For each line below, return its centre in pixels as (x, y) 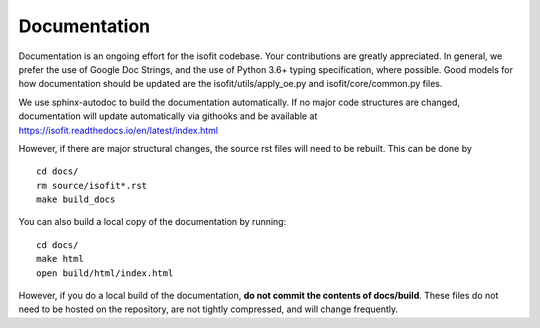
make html (60, 259)
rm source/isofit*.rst (92, 185)
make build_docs (76, 199)
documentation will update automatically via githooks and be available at (168, 116)
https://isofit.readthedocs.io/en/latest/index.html (118, 130)
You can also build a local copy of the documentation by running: (152, 222)
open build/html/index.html (105, 273)
